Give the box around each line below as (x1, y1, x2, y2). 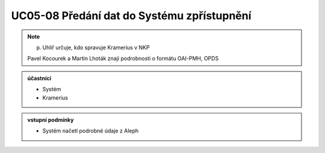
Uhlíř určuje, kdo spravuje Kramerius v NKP (42, 44, 150, 51)
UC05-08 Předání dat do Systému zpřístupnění (11, 9, 252, 22)
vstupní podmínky (27, 116, 74, 123)
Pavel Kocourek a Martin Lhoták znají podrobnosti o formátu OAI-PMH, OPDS (27, 55, 219, 62)
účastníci (27, 74, 51, 82)
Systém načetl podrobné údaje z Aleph (42, 127, 139, 134)
